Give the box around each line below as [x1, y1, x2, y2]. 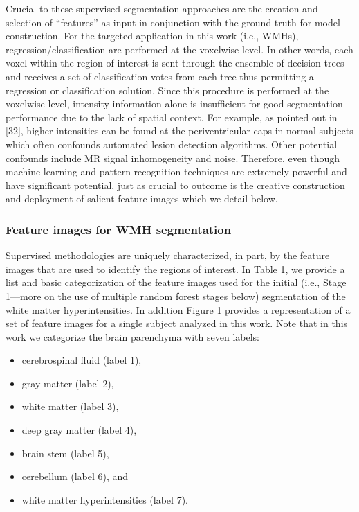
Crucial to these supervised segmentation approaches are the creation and [6, 1, 318, 15]
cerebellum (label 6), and [21, 469, 129, 484]
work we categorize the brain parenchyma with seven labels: [6, 329, 259, 344]
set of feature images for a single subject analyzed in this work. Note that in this [6, 316, 348, 330]
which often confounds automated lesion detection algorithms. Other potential [6, 136, 338, 151]
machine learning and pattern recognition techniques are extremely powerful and [6, 164, 347, 179]
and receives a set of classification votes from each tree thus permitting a [6, 69, 314, 83]
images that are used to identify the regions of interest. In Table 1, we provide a [6, 261, 345, 276]
